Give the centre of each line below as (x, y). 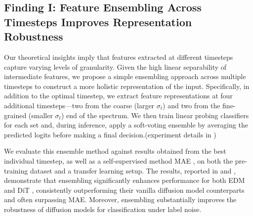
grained (15, 115)
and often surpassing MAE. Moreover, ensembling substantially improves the (120, 199)
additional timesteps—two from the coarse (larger (79, 105)
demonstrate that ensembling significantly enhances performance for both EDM (125, 180)
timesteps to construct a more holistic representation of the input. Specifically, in (127, 86)
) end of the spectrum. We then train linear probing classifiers (155, 115)
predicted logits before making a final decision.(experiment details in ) (110, 134)
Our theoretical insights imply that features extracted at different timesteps (119, 57)
